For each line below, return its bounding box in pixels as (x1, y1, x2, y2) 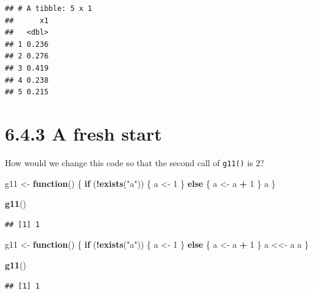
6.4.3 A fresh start (5, 121, 162, 145)
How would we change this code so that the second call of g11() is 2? (5, 156, 264, 169)
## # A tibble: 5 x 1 (5, 4, 93, 13)
